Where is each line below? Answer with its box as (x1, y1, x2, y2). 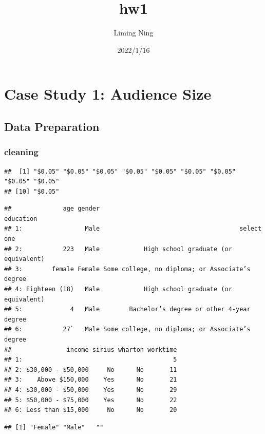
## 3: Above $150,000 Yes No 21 (4, 376, 177, 384)
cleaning (4, 145, 39, 158)
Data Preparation (4, 118, 100, 134)
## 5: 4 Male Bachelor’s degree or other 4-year (4, 306, 251, 313)
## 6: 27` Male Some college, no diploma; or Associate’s (4, 326, 251, 333)
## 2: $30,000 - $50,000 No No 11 (4, 366, 177, 373)
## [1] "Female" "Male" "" (4, 423, 104, 431)
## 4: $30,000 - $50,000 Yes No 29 (4, 386, 177, 393)
